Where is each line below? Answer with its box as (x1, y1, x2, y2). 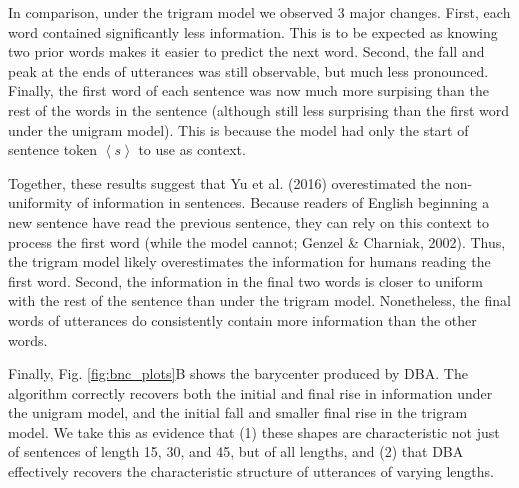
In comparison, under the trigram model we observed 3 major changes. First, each (8, 2, 511, 22)
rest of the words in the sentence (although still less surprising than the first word (8, 99, 510, 120)
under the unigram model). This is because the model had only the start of (8, 119, 469, 140)
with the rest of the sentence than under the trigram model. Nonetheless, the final (8, 290, 511, 311)
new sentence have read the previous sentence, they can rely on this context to (8, 211, 490, 232)
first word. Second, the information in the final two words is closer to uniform (8, 270, 484, 291)
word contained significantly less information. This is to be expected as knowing (8, 21, 498, 42)
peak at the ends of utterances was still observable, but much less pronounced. (8, 60, 489, 81)
